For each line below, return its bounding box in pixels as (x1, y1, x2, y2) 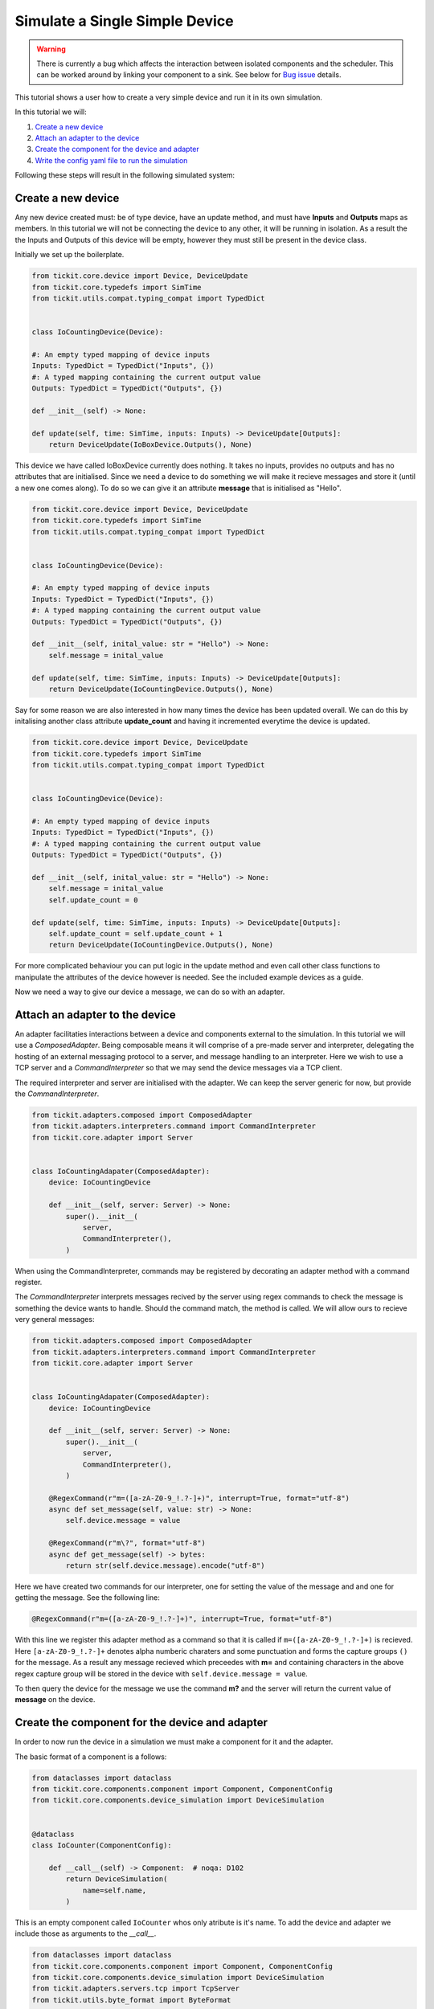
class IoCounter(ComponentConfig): (31, 1840, 172, 1850)
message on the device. (14, 1695, 96, 1704)
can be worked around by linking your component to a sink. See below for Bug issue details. (36, 70, 342, 80)
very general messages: (14, 1315, 95, 1324)
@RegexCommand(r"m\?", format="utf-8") (48, 1539, 207, 1548)
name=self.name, (82, 1885, 147, 1895)
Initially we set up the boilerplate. (14, 250, 125, 260)
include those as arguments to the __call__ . (14, 1929, 157, 1938)
